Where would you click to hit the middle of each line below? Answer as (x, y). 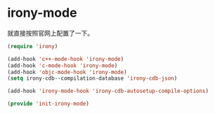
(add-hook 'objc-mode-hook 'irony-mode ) (67, 72)
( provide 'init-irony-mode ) (48, 104)
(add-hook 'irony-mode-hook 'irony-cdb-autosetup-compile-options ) (108, 91)
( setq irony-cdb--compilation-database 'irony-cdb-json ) (92, 78)
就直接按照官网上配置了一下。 (50, 33)
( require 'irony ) (33, 46)
